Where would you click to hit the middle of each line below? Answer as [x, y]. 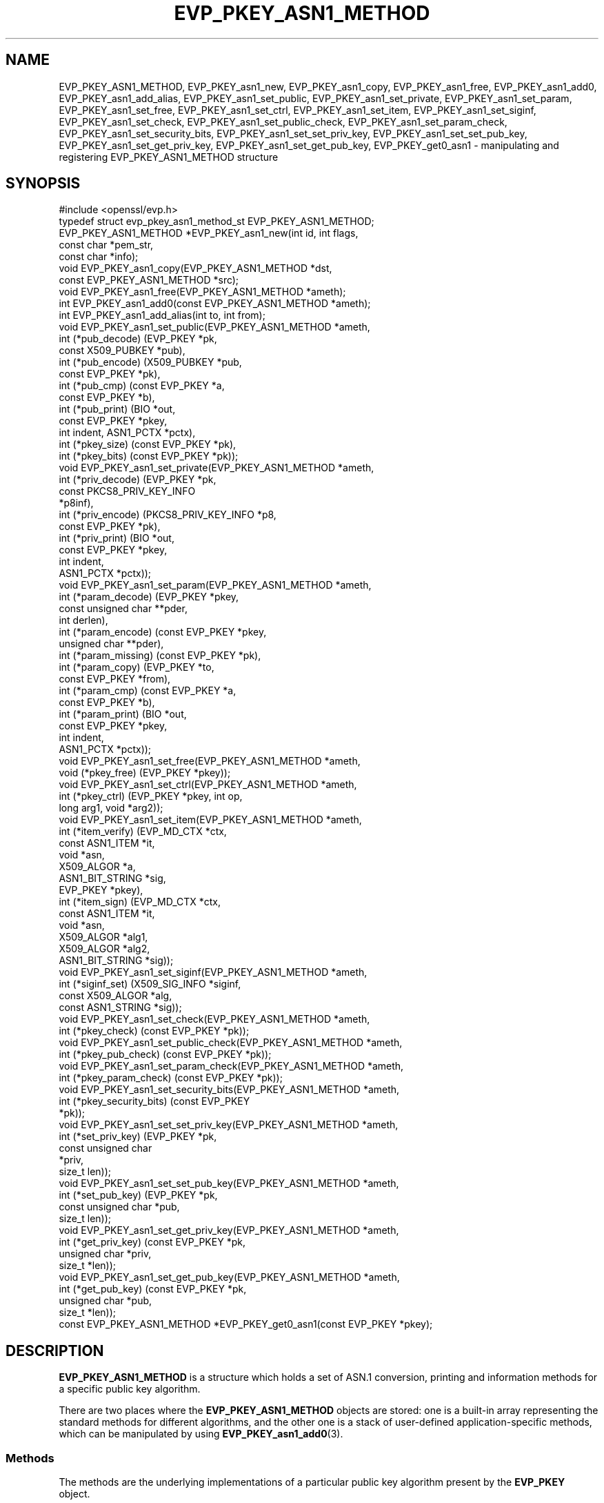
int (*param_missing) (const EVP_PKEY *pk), [160, 656]
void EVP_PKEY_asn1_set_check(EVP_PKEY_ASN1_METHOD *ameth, [214, 1019]
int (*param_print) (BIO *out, [123, 714]
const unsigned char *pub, [119, 1207]
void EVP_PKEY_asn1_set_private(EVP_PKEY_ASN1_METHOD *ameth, [217, 468]
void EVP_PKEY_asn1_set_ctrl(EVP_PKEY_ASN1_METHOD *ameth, [208, 785]
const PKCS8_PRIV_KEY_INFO [127, 491]
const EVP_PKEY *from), [115, 679]
